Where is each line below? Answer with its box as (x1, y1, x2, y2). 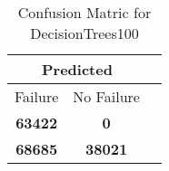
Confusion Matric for (17, 2, 152, 23)
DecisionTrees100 (30, 23, 139, 43)
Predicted (42, 59, 113, 80)
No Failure (73, 86, 140, 107)
